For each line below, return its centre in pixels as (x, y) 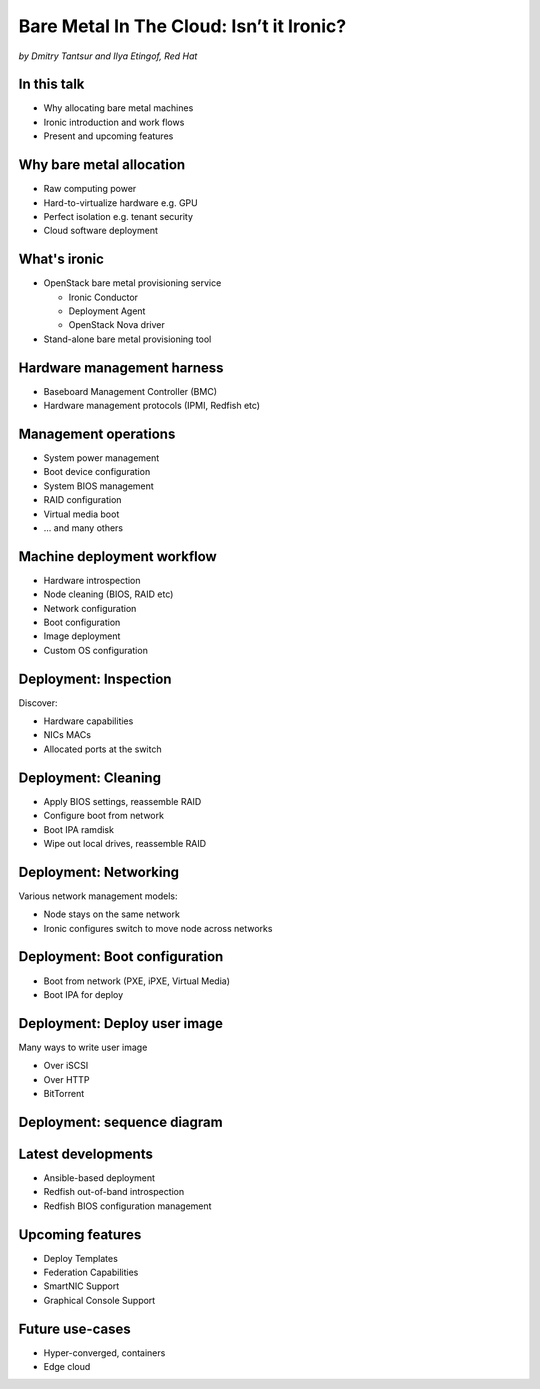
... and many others (83, 527)
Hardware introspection (92, 580)
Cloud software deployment (101, 231)
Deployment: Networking (99, 871)
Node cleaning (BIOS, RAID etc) (108, 594)
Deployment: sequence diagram (121, 1121)
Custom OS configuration (96, 650)
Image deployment (82, 636)
